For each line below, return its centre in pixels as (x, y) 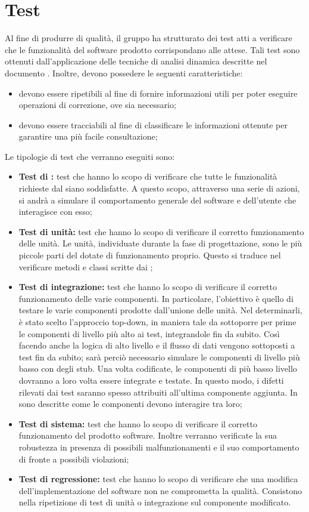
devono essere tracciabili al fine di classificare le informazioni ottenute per (153, 124)
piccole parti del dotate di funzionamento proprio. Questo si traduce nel (150, 255)
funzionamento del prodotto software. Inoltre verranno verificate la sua (148, 435)
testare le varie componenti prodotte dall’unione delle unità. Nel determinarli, (160, 310)
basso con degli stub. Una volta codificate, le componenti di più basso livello (158, 368)
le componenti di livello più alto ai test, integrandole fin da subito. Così (149, 333)
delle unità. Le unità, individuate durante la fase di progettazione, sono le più (160, 243)
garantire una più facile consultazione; (88, 136)
